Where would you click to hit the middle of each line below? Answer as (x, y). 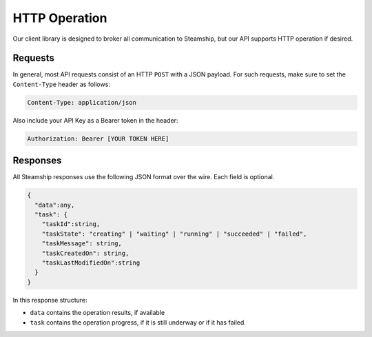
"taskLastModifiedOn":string (91, 263)
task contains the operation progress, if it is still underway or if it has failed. (138, 322)
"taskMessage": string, (82, 244)
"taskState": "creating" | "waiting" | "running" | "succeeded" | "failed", (174, 234)
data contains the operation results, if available (97, 313)
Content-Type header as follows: (61, 84)
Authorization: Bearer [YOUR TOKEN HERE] (98, 139)
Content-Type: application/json (82, 102)
